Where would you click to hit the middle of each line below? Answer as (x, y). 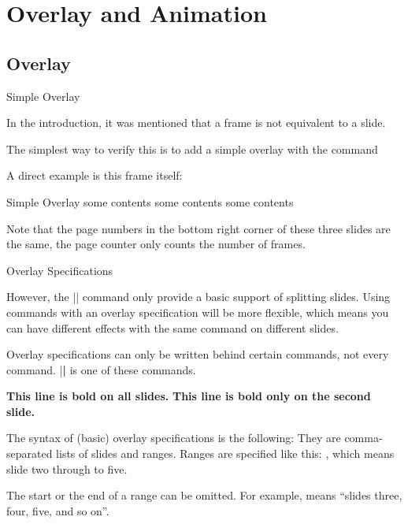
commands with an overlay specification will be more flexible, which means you (198, 312)
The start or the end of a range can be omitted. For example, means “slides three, (204, 495)
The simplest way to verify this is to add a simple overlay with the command (192, 149)
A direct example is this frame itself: (95, 175)
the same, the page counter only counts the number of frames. (156, 244)
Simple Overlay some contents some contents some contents (150, 201)
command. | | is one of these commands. (101, 369)
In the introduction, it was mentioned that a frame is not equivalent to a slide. (196, 123)
